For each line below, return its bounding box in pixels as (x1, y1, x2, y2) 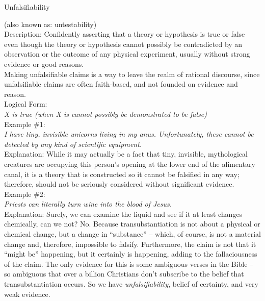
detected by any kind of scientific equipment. (4, 138, 142, 149)
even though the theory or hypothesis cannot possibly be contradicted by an (4, 38, 243, 49)
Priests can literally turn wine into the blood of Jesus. (4, 198, 172, 209)
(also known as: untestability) (4, 18, 97, 29)
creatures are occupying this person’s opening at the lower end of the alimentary (4, 158, 255, 169)
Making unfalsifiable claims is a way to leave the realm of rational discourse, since (4, 68, 260, 79)
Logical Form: (4, 98, 47, 109)
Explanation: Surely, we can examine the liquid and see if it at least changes (4, 208, 243, 219)
